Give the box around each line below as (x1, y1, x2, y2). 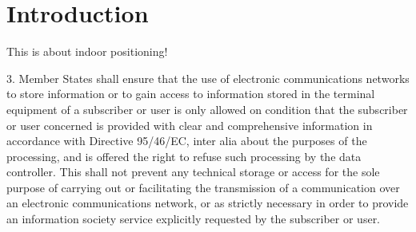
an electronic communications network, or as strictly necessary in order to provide (6, 195, 409, 211)
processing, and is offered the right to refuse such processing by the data (6, 147, 362, 164)
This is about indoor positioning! (6, 43, 168, 60)
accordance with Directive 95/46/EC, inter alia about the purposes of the (6, 132, 367, 149)
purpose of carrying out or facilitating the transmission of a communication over (6, 179, 400, 195)
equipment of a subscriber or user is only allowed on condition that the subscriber (6, 100, 408, 117)
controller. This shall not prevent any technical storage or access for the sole (6, 163, 380, 180)
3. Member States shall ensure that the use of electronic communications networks (6, 69, 410, 86)
